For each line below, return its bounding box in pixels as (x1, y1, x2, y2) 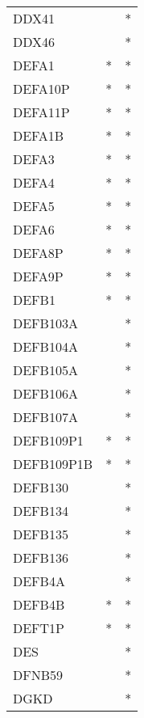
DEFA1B (13, 126, 64, 145)
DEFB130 (13, 478, 68, 496)
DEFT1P (13, 619, 65, 637)
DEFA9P (13, 267, 64, 285)
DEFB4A (13, 572, 65, 590)
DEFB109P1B (13, 454, 93, 473)
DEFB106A (13, 384, 78, 403)
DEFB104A (13, 337, 78, 356)
